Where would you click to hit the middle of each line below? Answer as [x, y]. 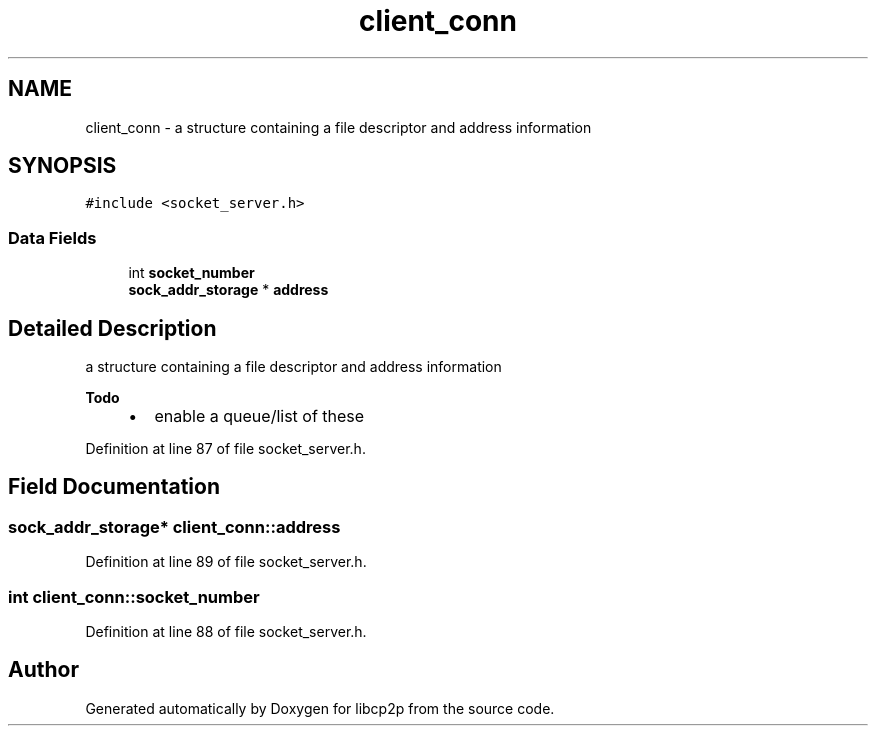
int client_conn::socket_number [134, 596]
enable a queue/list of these [259, 416]
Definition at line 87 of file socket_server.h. [225, 449]
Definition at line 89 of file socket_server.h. [226, 562]
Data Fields [52, 237]
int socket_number [191, 273]
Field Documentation [114, 487]
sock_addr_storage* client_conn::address [174, 526]
